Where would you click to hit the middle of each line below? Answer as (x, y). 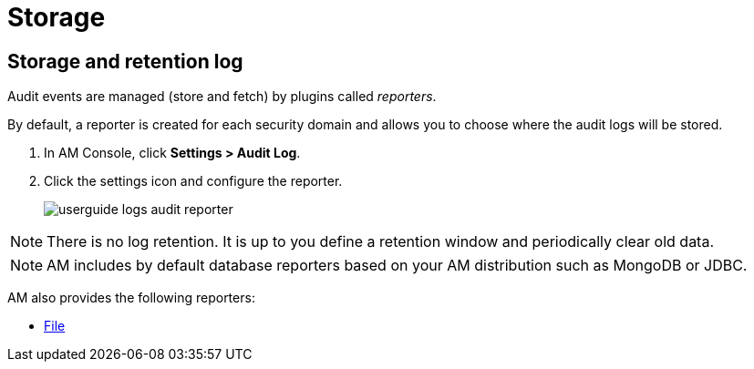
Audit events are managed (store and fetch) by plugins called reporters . (222, 97)
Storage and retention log (125, 61)
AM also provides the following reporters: (131, 298)
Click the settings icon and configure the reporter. (193, 181)
